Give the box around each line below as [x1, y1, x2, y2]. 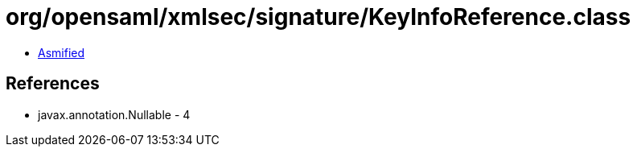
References [6, 73, 100, 94]
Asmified [38, 45, 85, 60]
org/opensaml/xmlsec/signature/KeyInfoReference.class [6, 3, 631, 31]
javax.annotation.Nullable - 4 [38, 107, 191, 122]
